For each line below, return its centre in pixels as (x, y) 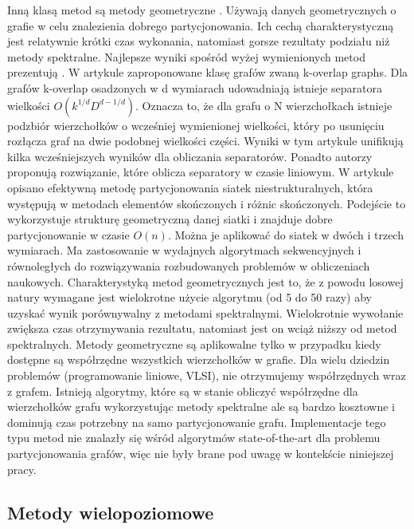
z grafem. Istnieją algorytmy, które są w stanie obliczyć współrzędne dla (183, 391)
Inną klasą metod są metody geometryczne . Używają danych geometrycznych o (202, 10)
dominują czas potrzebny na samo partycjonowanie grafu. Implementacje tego (197, 422)
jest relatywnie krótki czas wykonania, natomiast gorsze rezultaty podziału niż (199, 41)
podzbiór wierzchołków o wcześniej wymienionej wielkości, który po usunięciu (196, 125)
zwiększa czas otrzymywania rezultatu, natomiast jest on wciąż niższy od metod (202, 328)
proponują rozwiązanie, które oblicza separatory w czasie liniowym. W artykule (201, 172)
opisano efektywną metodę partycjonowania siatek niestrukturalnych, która (190, 187)
